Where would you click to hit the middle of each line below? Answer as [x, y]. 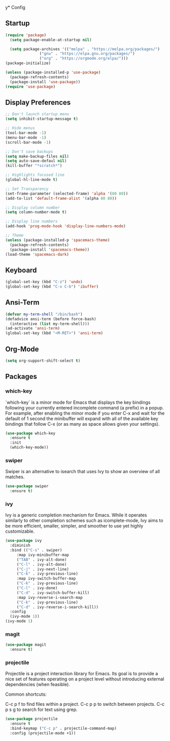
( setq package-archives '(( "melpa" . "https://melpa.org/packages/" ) [85, 49]
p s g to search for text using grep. [41, 709]
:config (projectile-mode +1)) [43, 733]
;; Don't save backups [29, 152]
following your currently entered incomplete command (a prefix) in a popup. [84, 407]
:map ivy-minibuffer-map [43, 555]
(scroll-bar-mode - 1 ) [28, 142]
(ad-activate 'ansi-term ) [32, 328]
